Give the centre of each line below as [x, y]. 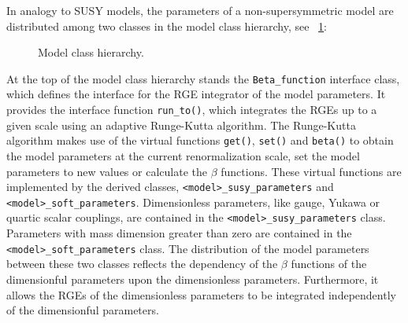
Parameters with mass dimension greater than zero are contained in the [179, 233]
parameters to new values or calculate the [107, 171]
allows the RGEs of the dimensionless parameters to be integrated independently [201, 294]
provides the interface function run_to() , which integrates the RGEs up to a [192, 110]
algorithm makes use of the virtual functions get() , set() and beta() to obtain [200, 140]
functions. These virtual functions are [311, 171]
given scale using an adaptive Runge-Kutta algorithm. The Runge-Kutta [181, 125]
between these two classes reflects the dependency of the [142, 264]
